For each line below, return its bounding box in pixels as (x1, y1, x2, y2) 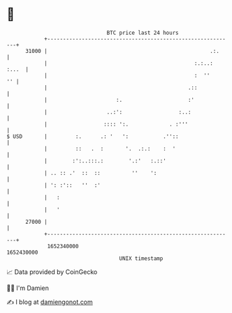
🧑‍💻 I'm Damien (6, 284, 50, 292)
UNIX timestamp (119, 254, 164, 262)
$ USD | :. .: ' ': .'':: (6, 132, 179, 140)
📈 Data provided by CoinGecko (6, 268, 98, 276)
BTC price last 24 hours (106, 29, 179, 36)
